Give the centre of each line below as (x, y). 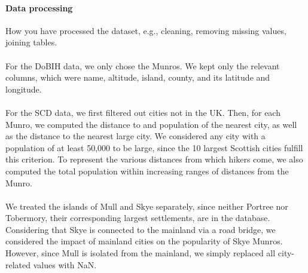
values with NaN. (65, 264)
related (18, 264)
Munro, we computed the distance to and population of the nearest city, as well (151, 124)
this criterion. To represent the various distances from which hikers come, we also (154, 159)
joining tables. (31, 42)
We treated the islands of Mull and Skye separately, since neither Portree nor (147, 206)
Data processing (39, 7)
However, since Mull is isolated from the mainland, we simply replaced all (141, 253)
